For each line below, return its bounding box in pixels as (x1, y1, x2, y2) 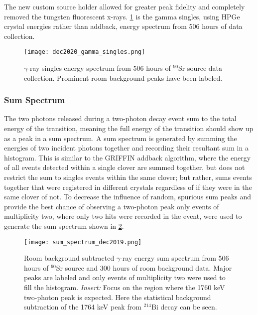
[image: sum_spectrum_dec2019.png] (24, 238, 142, 246)
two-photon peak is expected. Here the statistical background (24, 292, 211, 302)
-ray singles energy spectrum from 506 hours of (27, 63, 171, 73)
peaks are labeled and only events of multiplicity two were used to (24, 272, 226, 283)
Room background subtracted (24, 253, 115, 263)
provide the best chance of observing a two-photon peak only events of (4, 201, 219, 211)
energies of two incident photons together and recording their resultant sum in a (4, 143, 249, 153)
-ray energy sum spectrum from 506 (120, 253, 229, 263)
